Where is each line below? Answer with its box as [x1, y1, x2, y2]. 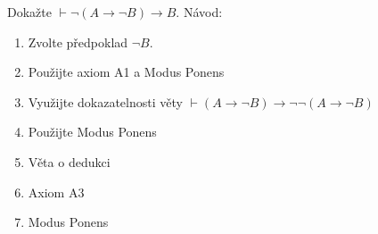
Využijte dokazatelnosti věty [28, 92, 183, 111]
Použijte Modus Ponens [28, 122, 157, 141]
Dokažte [7, 3, 52, 21]
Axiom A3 [28, 182, 85, 201]
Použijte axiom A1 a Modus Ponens [28, 63, 225, 81]
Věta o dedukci [28, 152, 111, 171]
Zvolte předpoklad [28, 32, 128, 51]
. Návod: [176, 3, 223, 21]
